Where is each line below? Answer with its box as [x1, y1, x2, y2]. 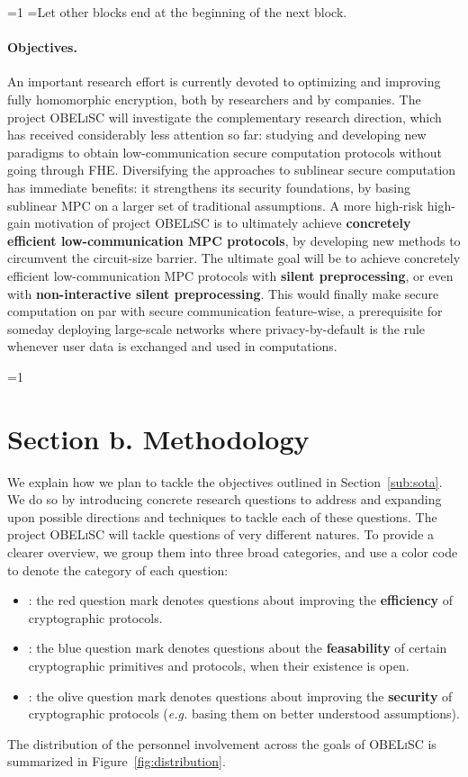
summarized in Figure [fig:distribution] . [7, 752, 226, 771]
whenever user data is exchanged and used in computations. [7, 337, 337, 356]
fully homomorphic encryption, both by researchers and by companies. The [7, 89, 421, 108]
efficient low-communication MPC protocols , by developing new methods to [7, 230, 461, 249]
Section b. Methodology [7, 420, 310, 456]
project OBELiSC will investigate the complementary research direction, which [7, 107, 442, 126]
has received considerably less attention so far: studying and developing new [7, 125, 427, 144]
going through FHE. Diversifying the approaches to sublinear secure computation [7, 160, 456, 179]
